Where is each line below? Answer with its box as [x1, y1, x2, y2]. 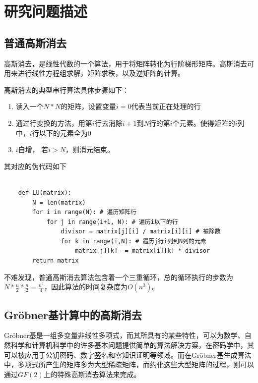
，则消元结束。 [65, 144, 115, 155]
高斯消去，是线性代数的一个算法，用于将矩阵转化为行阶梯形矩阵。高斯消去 [4, 58, 247, 68]
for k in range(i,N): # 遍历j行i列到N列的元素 [61, 237, 206, 245]
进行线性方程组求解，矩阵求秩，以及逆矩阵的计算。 [17, 68, 185, 78]
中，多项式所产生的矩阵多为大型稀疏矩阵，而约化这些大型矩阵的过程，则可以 [4, 359, 254, 370]
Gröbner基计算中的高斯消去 [4, 307, 142, 322]
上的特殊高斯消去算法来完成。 [43, 369, 141, 379]
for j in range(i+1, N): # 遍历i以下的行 [46, 218, 178, 225]
